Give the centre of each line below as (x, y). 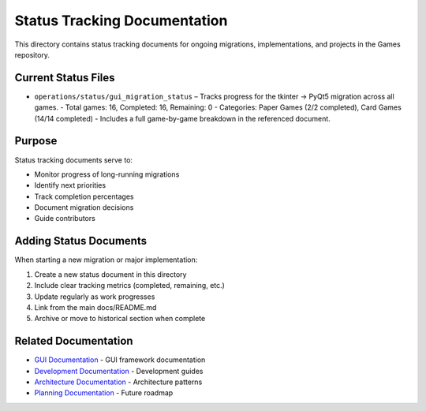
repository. (32, 54)
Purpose (36, 141)
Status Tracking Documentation (121, 21)
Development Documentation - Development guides (119, 371)
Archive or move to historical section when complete (120, 319)
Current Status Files (65, 78)
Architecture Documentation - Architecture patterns (118, 382)
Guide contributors (65, 219)
